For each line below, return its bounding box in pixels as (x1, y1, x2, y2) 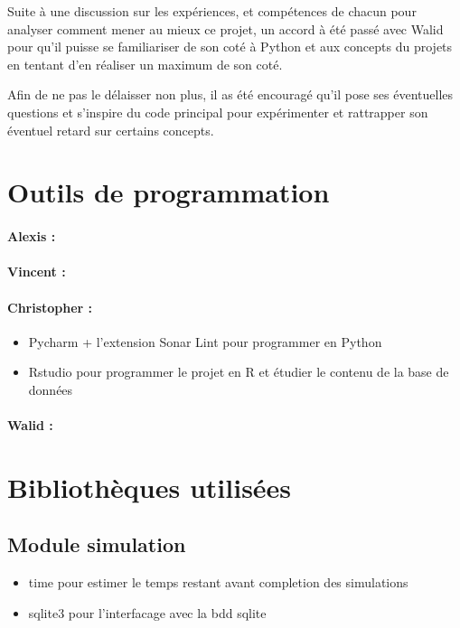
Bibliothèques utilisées (7, 468, 292, 505)
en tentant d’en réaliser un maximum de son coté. (7, 54, 283, 73)
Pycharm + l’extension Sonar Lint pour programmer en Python (28, 332, 382, 351)
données (28, 380, 73, 398)
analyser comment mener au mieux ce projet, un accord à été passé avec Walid (7, 19, 444, 38)
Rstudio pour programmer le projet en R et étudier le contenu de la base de (28, 362, 449, 381)
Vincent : (7, 262, 66, 281)
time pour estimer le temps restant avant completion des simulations (28, 573, 408, 592)
